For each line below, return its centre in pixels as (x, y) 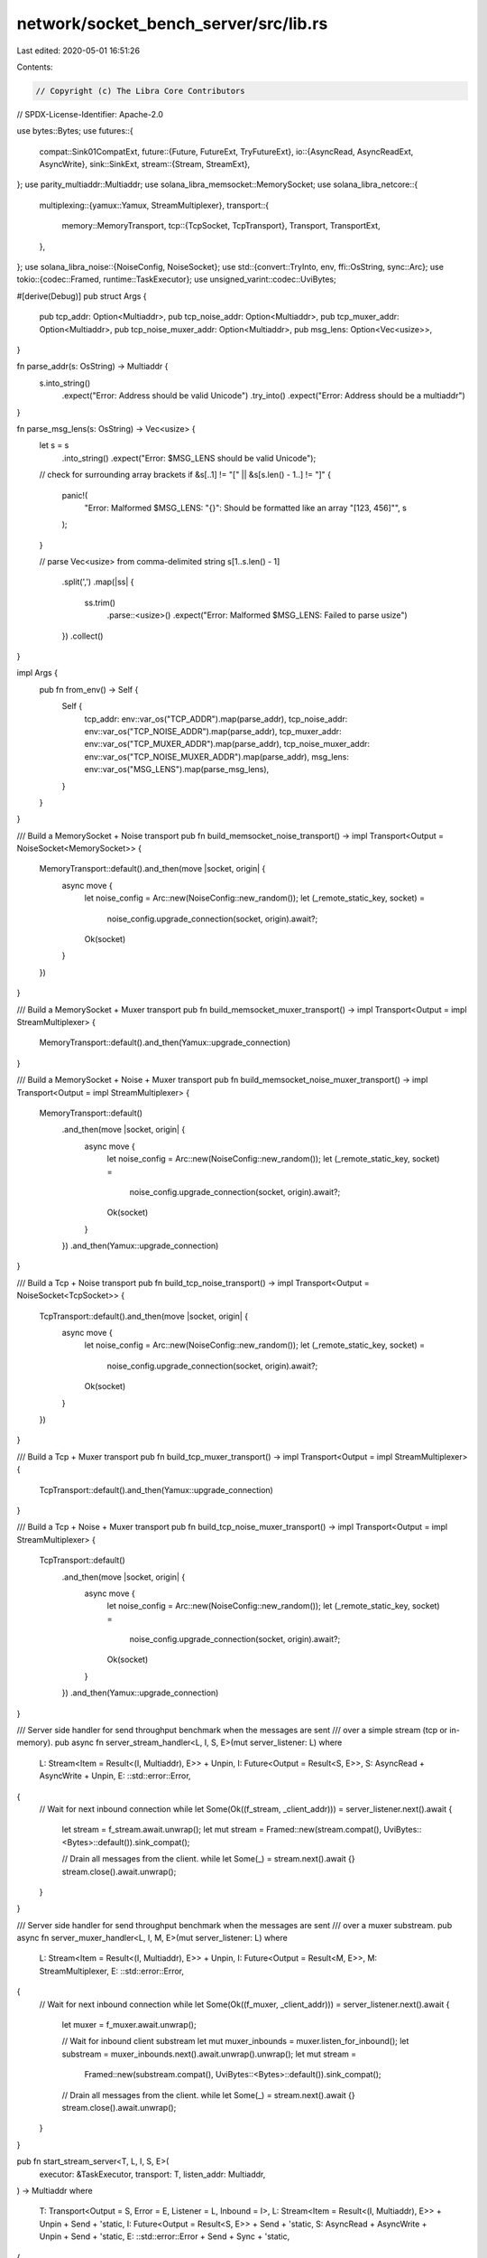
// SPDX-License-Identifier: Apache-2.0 (90, 114)
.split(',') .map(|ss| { (98, 582)
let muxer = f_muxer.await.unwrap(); (129, 2025)
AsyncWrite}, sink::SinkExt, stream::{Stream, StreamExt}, (145, 164)
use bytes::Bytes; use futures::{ (75, 131)
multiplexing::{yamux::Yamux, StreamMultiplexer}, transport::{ (154, 205)
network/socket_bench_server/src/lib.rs (172, 23)
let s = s (54, 445)
